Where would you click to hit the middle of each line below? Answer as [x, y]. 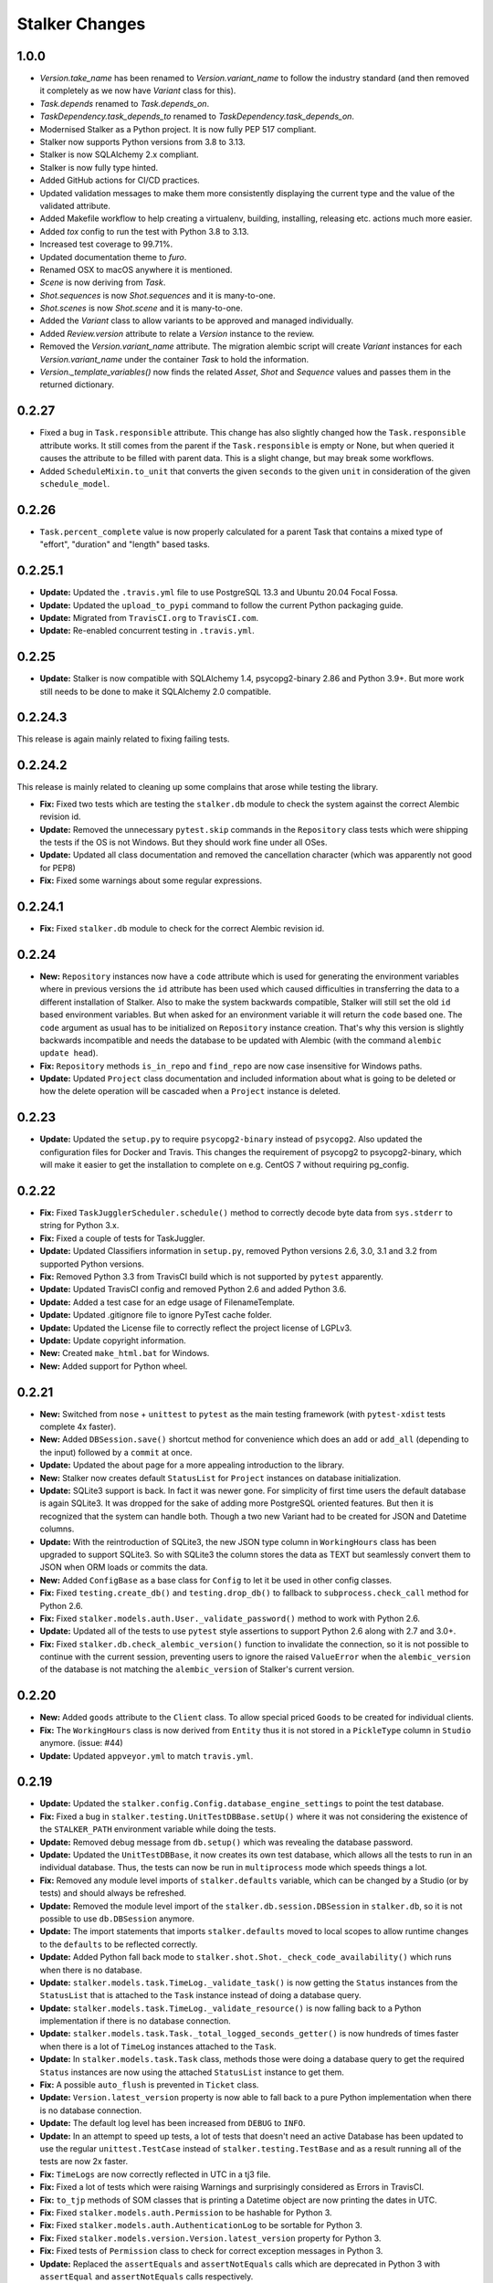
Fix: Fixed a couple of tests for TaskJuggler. [122, 1238]
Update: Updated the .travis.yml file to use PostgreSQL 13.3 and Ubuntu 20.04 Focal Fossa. [219, 593]
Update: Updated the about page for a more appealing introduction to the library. [192, 1465]
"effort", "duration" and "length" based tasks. [125, 544]
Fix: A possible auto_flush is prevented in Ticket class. [149, 2085]
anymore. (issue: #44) [81, 1743]
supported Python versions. [92, 1264]
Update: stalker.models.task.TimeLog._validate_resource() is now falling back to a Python [231, 2008]
